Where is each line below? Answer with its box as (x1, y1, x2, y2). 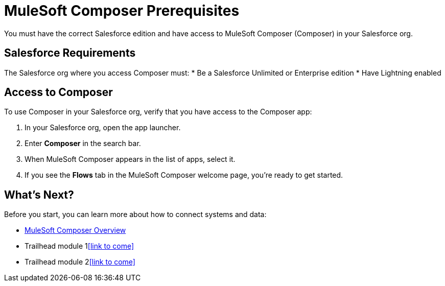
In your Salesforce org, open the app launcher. (25, 123, 181, 132)
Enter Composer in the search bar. (25, 139, 141, 148)
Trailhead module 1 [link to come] (25, 242, 134, 251)
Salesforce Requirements (4, 46, 136, 60)
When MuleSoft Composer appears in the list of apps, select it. (25, 155, 236, 164)
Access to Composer (4, 86, 113, 99)
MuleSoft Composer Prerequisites (4, 2, 240, 19)
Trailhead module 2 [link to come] (25, 257, 135, 267)
